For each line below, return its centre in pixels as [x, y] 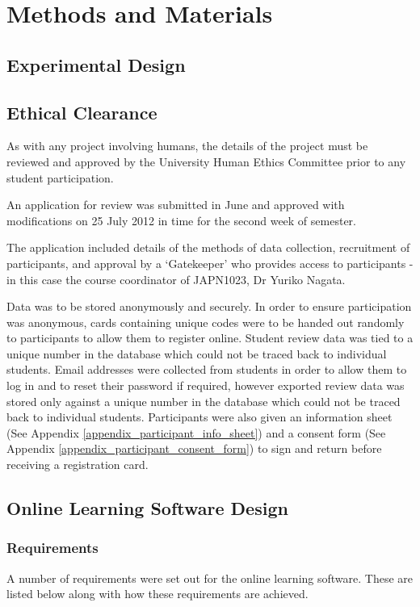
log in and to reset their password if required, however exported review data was [206, 385]
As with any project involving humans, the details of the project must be [187, 146]
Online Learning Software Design [147, 508]
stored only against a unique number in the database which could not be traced [204, 401]
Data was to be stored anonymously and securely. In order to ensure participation [209, 306]
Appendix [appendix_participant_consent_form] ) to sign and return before [194, 448]
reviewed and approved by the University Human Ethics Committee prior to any [206, 161]
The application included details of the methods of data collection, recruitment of [208, 247]
